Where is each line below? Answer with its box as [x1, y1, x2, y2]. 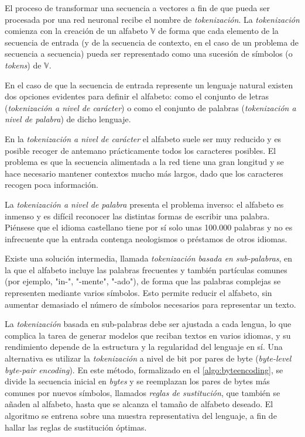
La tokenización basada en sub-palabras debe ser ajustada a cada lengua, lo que [5, 318, 292, 330]
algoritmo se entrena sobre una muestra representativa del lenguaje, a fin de [5, 410, 277, 421]
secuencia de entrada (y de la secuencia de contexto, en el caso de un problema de [5, 36, 299, 48]
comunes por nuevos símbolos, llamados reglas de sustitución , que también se [5, 386, 280, 398]
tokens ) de [5, 59, 42, 71]
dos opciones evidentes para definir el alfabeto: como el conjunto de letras [5, 90, 269, 102]
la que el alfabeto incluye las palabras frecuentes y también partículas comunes [5, 263, 287, 276]
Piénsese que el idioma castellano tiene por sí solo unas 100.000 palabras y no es [5, 221, 293, 233]
